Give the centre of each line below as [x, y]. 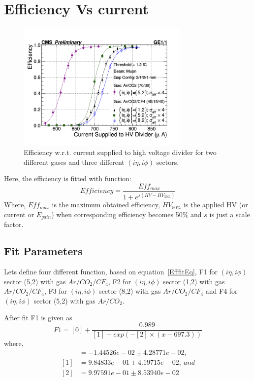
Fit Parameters [43, 251]
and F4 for [222, 291]
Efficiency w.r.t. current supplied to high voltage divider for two [120, 152]
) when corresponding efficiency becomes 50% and [127, 214]
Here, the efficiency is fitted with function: [68, 178]
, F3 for [56, 291]
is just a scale [230, 214]
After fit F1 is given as [38, 317]
